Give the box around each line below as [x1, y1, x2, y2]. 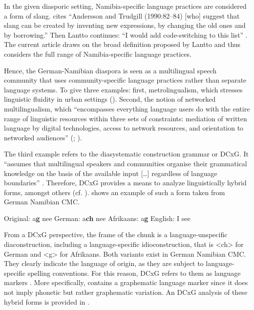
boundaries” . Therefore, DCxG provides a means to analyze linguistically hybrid [4, 177, 247, 188]
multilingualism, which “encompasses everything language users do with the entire [4, 103, 250, 113]
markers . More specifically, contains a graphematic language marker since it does [4, 277, 248, 288]
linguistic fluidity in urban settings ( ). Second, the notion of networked [4, 94, 216, 104]
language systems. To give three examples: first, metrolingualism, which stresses [4, 84, 243, 94]
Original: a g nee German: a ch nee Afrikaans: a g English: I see [4, 213, 190, 223]
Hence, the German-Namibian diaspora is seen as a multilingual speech [4, 65, 217, 75]
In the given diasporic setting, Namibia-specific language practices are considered [4, 1, 247, 11]
